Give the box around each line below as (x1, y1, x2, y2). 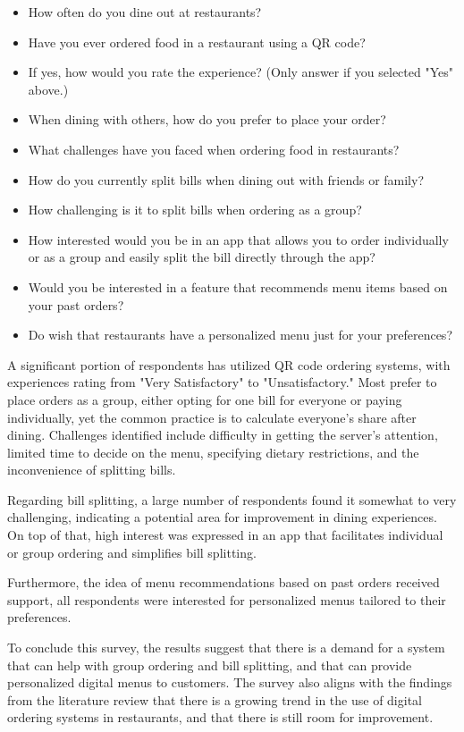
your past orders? (28, 295, 124, 314)
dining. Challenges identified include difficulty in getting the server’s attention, (7, 425, 438, 444)
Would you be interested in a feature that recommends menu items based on (28, 277, 448, 296)
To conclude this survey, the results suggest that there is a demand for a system (7, 638, 445, 657)
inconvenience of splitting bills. (7, 460, 176, 479)
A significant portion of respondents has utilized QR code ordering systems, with (7, 355, 451, 374)
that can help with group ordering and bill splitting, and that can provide (7, 655, 412, 674)
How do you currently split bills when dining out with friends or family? (28, 170, 425, 189)
